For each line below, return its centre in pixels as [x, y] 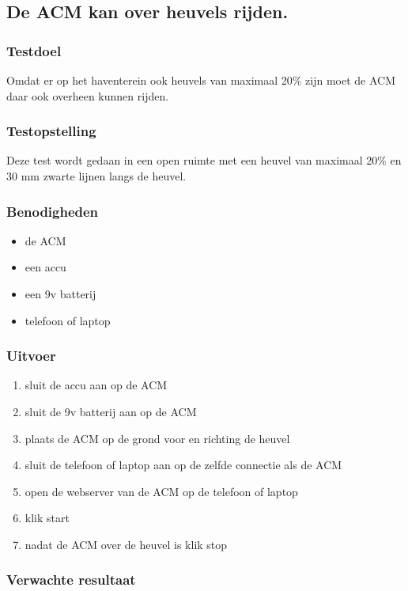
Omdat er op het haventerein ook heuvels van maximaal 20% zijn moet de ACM [201, 80]
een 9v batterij [60, 294]
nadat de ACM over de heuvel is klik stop [126, 544]
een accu [45, 267]
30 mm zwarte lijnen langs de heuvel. [96, 176]
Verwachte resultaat [71, 580]
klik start [47, 518]
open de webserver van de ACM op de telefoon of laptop [161, 491]
